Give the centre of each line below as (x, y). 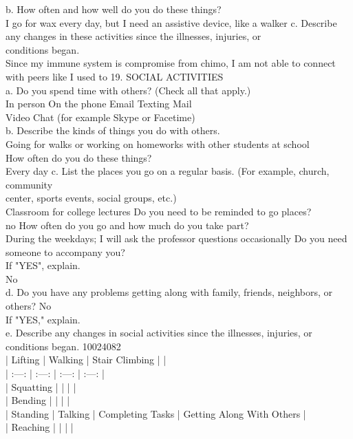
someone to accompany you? (65, 251)
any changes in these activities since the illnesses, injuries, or (133, 36)
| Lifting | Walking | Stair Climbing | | (86, 360)
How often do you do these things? (79, 157)
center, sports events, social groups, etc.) (91, 198)
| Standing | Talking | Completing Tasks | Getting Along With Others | (156, 413)
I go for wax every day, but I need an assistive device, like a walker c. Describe (171, 22)
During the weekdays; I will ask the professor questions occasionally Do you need (176, 238)
